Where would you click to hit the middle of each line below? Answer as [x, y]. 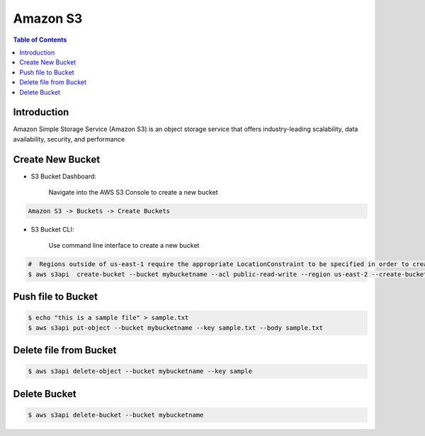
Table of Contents [40, 40]
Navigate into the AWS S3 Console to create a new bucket [134, 193]
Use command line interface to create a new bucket [124, 246]
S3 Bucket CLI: [52, 229]
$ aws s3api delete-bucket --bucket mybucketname [116, 415]
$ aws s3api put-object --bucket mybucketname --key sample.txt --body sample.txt [176, 328]
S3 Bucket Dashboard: [64, 176]
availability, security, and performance [69, 139]
